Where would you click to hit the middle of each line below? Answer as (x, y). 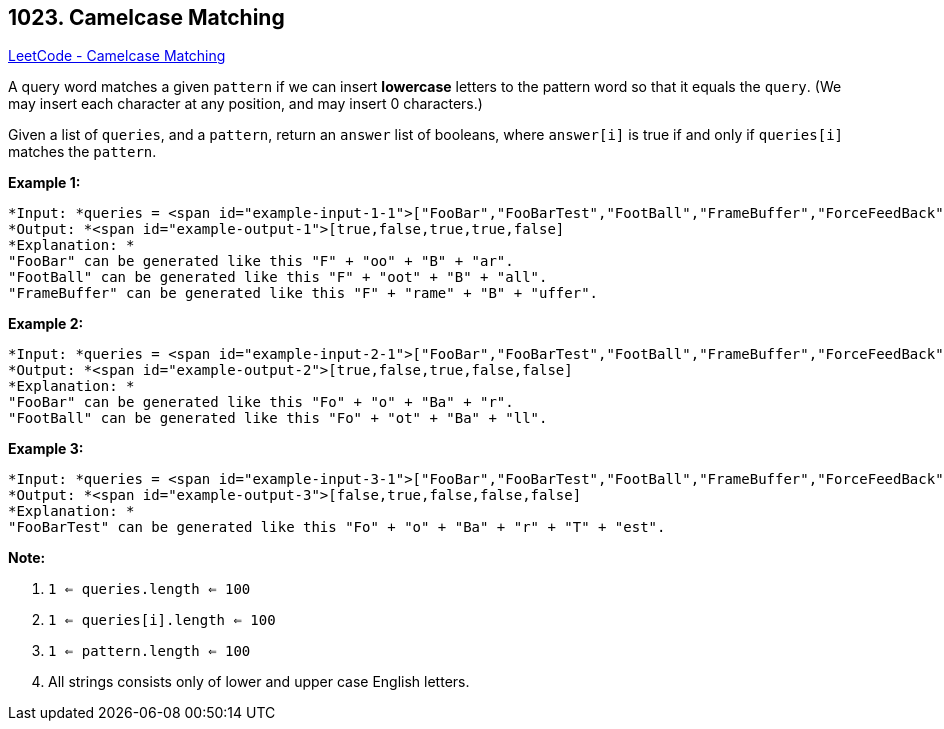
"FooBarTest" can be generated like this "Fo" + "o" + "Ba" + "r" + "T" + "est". (337, 527)
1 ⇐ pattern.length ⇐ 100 (149, 651)
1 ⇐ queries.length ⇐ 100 (149, 589)
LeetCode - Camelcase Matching (117, 56)
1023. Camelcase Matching (146, 17)
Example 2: (46, 324)
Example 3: (46, 449)
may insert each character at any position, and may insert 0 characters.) (245, 104)
